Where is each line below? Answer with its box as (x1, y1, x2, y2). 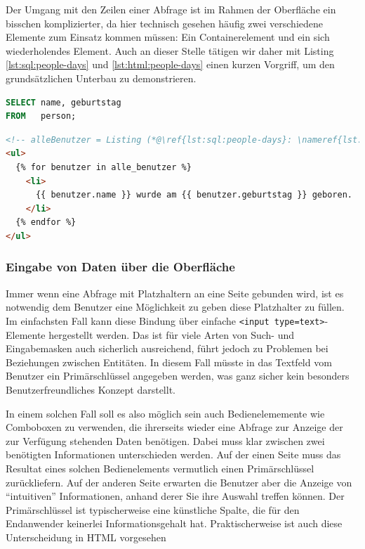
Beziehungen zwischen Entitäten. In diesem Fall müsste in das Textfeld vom (6, 354, 332, 369)
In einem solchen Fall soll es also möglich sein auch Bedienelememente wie (6, 406, 325, 420)
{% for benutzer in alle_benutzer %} (15, 162, 192, 172)
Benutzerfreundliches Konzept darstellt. (6, 382, 175, 396)
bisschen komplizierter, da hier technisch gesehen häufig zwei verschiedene (6, 15, 323, 30)
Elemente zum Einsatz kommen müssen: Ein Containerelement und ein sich (6, 30, 330, 44)
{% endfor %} (15, 217, 77, 228)
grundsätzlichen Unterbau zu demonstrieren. (6, 70, 197, 85)
